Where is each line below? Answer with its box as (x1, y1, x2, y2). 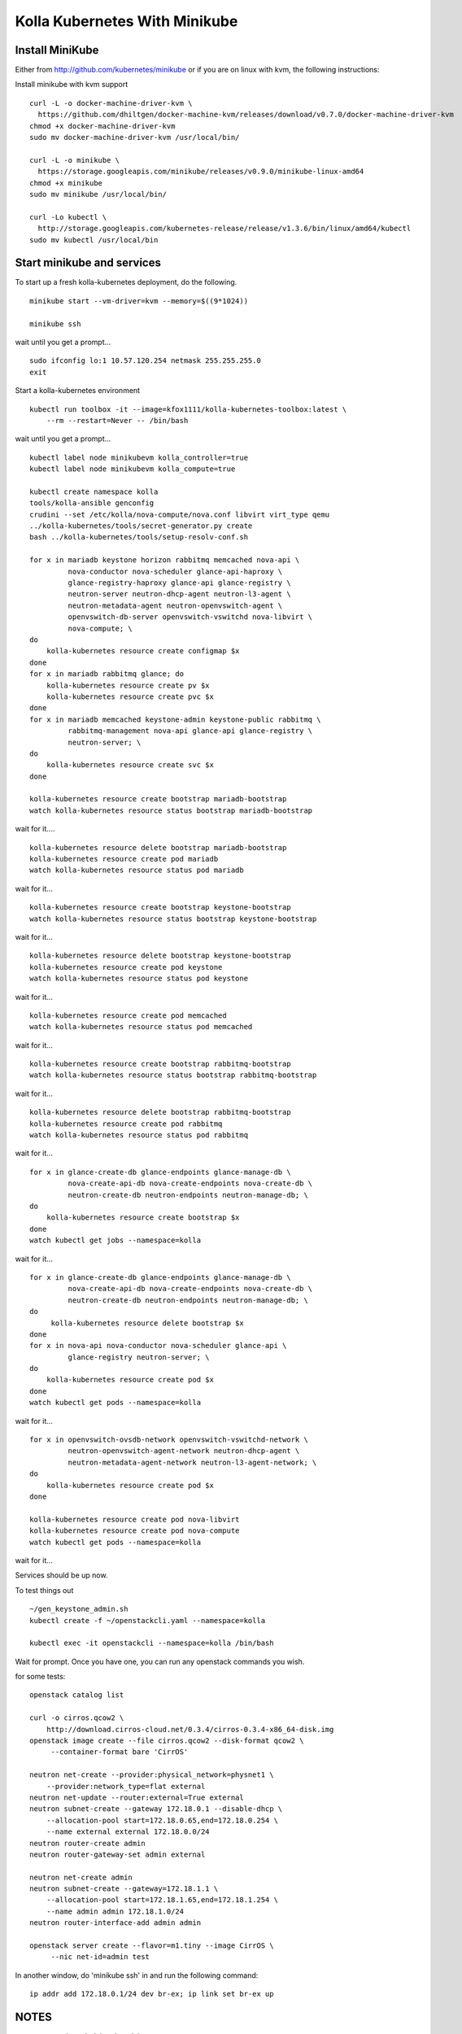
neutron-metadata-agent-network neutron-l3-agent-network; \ (68, 1457, 317, 1467)
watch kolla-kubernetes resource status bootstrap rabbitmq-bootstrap (29, 1071, 317, 1080)
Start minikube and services (15, 256, 162, 270)
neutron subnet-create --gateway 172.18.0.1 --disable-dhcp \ (29, 1805, 283, 1814)
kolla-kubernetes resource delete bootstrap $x (50, 1318, 244, 1328)
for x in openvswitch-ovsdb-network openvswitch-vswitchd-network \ (29, 1435, 308, 1444)
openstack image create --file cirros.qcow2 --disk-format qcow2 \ (29, 1736, 304, 1745)
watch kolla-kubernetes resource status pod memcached (29, 1022, 253, 1032)
